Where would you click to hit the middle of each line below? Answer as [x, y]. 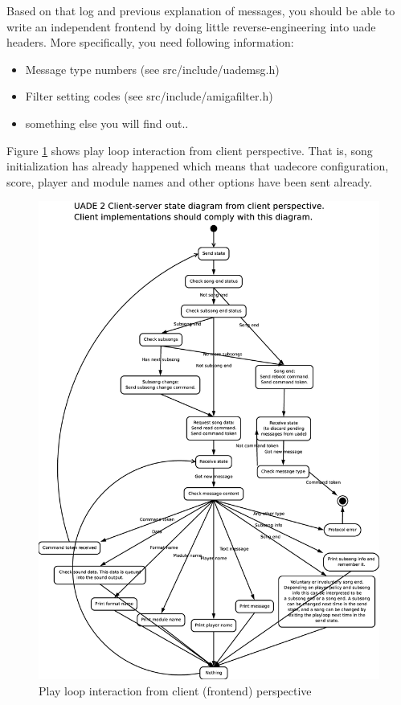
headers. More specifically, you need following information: [150, 42]
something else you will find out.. [107, 123]
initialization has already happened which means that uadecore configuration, [198, 166]
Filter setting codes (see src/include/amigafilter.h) [149, 96]
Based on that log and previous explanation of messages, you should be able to [201, 10]
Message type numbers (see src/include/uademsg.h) [152, 69]
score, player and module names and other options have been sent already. [190, 181]
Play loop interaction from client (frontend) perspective [175, 690]
